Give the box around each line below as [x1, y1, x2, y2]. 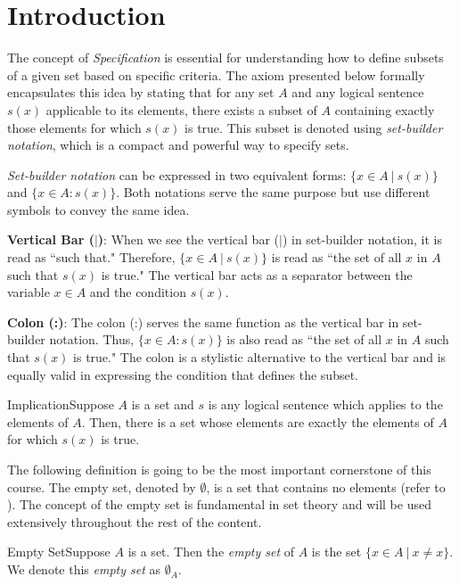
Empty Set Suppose [7, 542, 111, 561]
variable [7, 283, 50, 301]
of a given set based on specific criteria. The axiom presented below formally [7, 65, 425, 84]
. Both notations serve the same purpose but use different [116, 183, 430, 202]
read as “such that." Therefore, [7, 248, 176, 267]
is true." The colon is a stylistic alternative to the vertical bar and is [73, 348, 447, 367]
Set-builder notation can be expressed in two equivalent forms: [7, 165, 347, 184]
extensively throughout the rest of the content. [7, 512, 262, 531]
